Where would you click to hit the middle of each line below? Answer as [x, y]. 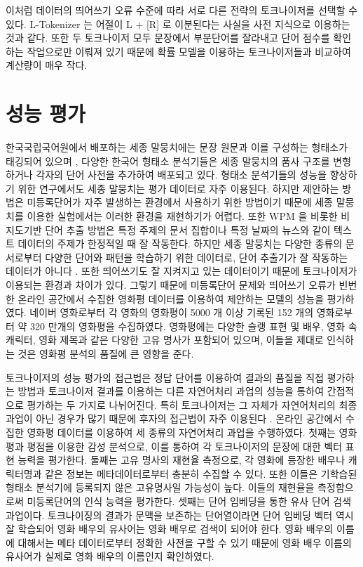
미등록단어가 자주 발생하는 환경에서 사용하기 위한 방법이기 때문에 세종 [180, 202]
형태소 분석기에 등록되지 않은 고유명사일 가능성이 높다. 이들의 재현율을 [160, 487]
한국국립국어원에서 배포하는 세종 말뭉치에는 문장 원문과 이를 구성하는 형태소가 [177, 147]
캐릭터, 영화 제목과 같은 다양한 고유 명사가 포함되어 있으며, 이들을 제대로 [165, 340]
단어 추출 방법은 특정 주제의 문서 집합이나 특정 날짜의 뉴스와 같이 [188, 229]
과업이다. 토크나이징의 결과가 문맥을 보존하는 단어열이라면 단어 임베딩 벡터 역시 [180, 515]
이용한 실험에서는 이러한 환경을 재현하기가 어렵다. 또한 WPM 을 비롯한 [182, 216]
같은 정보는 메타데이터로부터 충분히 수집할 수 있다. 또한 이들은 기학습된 [201, 473]
